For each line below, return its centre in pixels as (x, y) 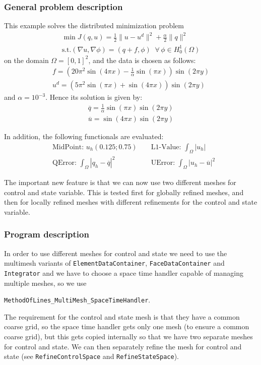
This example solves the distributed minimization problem (94, 25)
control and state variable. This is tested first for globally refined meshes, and (124, 192)
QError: (64, 163)
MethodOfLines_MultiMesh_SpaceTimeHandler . (77, 300)
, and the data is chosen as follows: (142, 60)
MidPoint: (68, 147)
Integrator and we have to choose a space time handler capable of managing (124, 272)
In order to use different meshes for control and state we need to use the (116, 253)
